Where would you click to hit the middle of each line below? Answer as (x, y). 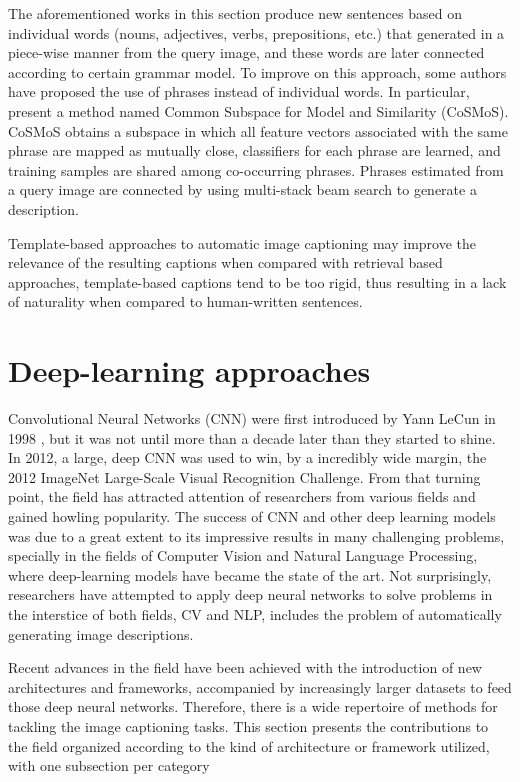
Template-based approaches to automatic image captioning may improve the (242, 242)
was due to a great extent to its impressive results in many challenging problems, (256, 535)
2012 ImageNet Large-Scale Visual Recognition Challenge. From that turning (244, 476)
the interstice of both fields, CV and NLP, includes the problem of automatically (255, 613)
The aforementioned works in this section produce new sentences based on (235, 13)
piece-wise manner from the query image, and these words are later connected (246, 52)
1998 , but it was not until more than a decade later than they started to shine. (252, 437)
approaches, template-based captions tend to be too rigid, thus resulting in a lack (257, 281)
